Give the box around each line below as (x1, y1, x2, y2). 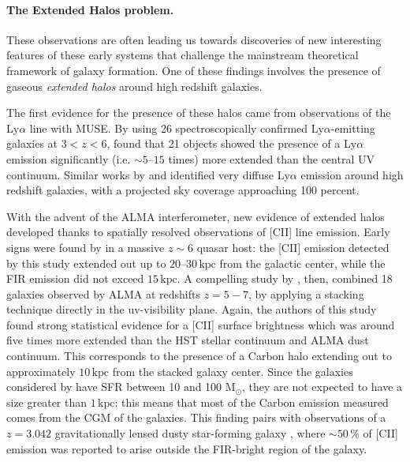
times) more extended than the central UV (168, 150, 375, 167)
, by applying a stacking (248, 285, 364, 302)
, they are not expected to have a (242, 378, 403, 395)
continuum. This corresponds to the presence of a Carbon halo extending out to (6, 347, 392, 364)
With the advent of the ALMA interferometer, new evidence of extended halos (6, 208, 385, 224)
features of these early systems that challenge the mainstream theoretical (6, 47, 359, 63)
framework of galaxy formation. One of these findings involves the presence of (6, 62, 381, 78)
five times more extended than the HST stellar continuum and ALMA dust (6, 332, 369, 348)
